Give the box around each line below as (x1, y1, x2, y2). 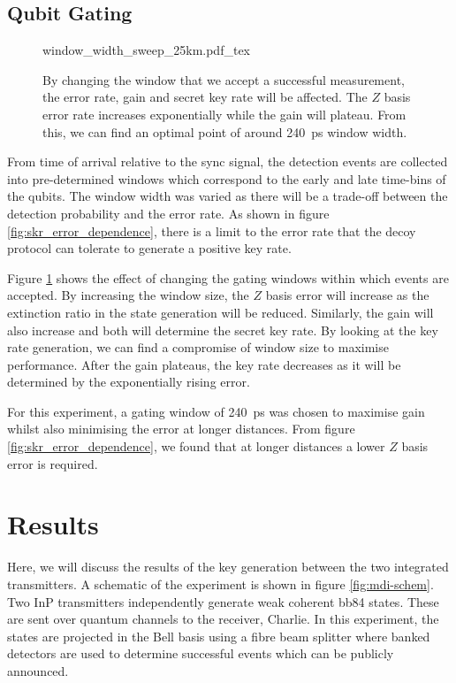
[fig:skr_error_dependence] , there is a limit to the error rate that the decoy (7, 221, 416, 240)
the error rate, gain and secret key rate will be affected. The (42, 88, 368, 106)
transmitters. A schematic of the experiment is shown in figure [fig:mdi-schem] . (7, 574, 434, 593)
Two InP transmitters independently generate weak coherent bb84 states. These (7, 592, 439, 610)
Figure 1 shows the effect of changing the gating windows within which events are (7, 268, 449, 287)
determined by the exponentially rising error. (7, 372, 250, 391)
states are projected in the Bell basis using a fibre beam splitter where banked (7, 626, 430, 645)
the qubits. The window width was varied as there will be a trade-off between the (7, 187, 448, 205)
